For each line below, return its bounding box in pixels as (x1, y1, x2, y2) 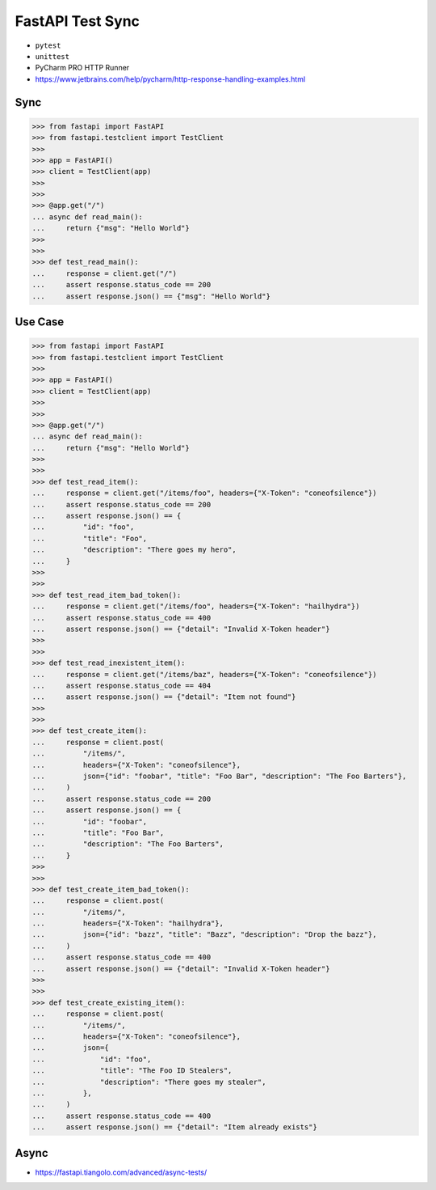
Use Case (15, 315, 65, 328)
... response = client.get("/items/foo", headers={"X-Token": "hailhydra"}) (31, 602, 360, 611)
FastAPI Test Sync (15, 12, 140, 30)
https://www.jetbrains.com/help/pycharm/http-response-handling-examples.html (35, 74, 306, 84)
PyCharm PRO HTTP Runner (35, 63, 130, 73)
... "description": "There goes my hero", (31, 545, 237, 554)
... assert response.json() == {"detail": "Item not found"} (31, 692, 296, 701)
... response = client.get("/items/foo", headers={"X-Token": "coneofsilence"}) (31, 489, 377, 498)
